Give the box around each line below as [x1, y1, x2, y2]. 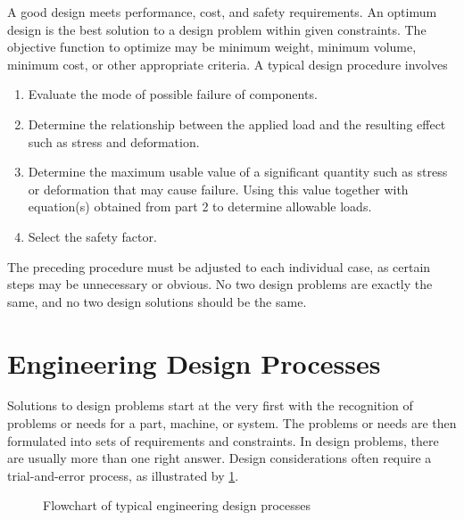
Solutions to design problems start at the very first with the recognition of [7, 396, 413, 415]
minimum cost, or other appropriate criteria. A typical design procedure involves [7, 54, 448, 73]
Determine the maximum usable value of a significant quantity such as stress [28, 162, 448, 181]
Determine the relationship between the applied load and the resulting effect [28, 114, 446, 133]
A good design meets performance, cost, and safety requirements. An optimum [7, 3, 437, 21]
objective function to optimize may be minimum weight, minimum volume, [7, 37, 417, 56]
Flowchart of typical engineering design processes [43, 496, 311, 515]
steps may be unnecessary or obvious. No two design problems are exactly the [7, 275, 433, 293]
